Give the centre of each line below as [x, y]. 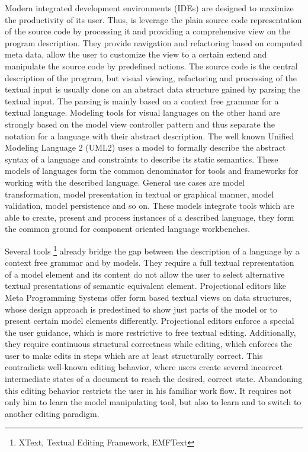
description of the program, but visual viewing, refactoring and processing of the [151, 77]
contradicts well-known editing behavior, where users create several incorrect [144, 367]
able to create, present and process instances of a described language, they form [150, 217]
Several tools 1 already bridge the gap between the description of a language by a [152, 250]
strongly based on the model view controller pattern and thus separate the [140, 124]
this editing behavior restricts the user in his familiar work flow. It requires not [148, 390]
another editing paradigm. [52, 413]
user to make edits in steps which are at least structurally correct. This [134, 355]
